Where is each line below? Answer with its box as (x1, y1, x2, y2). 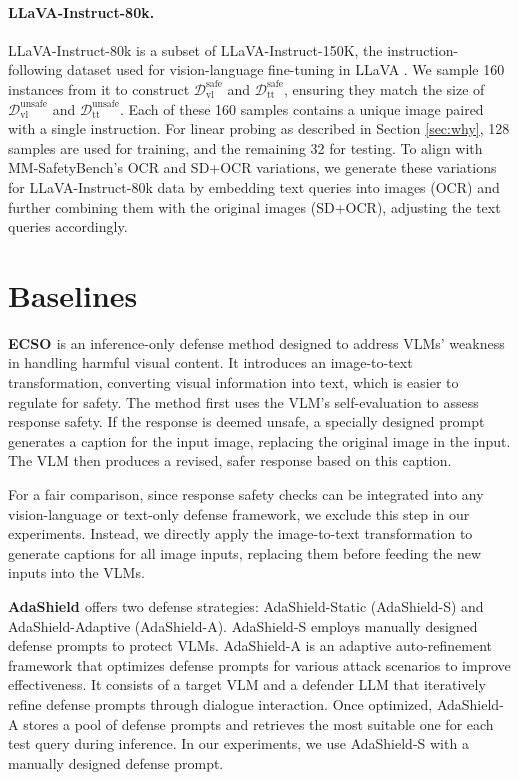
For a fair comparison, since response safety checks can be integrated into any (8, 484, 484, 505)
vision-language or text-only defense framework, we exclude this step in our (8, 503, 470, 524)
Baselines (8, 274, 138, 315)
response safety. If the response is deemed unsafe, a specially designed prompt (8, 411, 485, 432)
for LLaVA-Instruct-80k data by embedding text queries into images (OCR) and (8, 176, 500, 197)
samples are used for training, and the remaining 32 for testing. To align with (8, 137, 483, 158)
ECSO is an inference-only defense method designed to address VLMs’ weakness (8, 332, 505, 353)
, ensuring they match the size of (283, 78, 485, 99)
